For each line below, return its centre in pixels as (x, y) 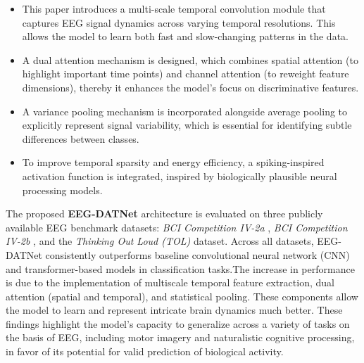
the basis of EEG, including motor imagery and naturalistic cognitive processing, (180, 337)
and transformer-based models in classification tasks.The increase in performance (180, 268)
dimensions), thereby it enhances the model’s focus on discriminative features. (190, 87)
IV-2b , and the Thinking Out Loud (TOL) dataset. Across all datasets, (160, 241)
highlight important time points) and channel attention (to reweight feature (186, 74)
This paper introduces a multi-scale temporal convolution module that (174, 8)
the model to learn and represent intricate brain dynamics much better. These (174, 310)
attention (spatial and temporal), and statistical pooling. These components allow (182, 296)
